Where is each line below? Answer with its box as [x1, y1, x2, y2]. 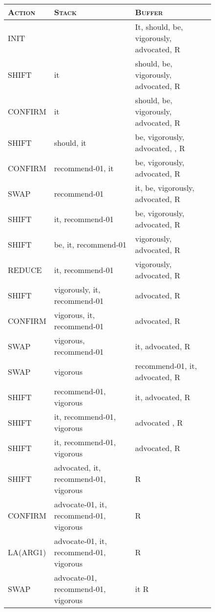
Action [8, 6, 36, 18]
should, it [54, 136, 86, 148]
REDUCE [8, 264, 42, 275]
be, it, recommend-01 [54, 238, 127, 250]
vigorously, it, [54, 284, 101, 295]
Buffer [135, 6, 163, 18]
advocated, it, [54, 462, 101, 473]
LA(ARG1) [8, 546, 46, 558]
